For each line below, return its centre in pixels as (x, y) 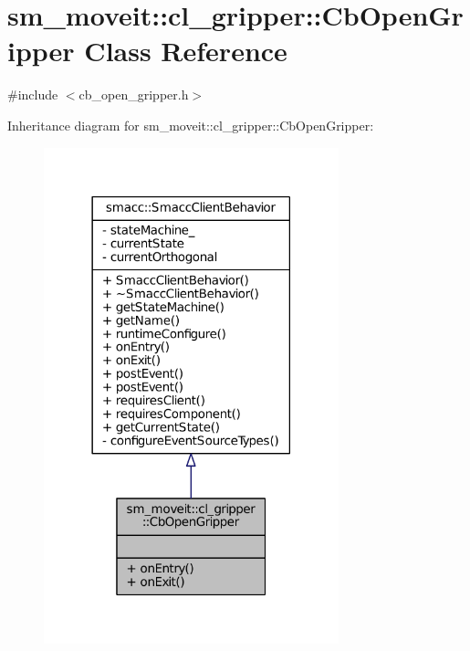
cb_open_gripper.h (134, 94)
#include (33, 94)
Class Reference (186, 51)
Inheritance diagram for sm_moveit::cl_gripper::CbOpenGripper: (191, 125)
